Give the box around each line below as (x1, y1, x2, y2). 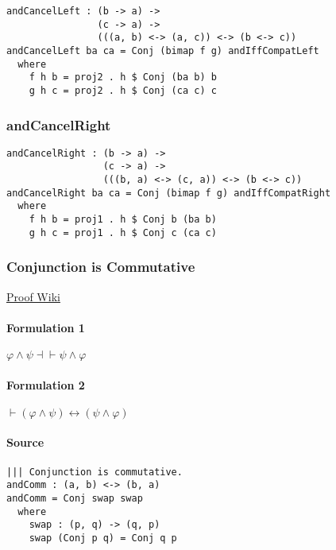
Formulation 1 (6, 319, 85, 335)
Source (6, 434, 44, 451)
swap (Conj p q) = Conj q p (29, 532, 177, 544)
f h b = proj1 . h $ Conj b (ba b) (29, 214, 217, 226)
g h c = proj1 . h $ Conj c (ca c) (29, 227, 217, 238)
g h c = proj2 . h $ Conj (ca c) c (29, 84, 217, 96)
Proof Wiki (6, 288, 60, 304)
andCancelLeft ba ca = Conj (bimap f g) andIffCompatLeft (6, 45, 319, 56)
